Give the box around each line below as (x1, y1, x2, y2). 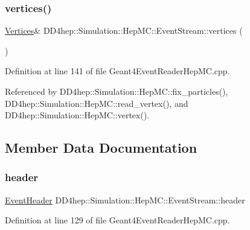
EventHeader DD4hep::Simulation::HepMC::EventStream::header (5, 193, 245, 206)
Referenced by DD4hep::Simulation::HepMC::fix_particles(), (5, 85, 228, 97)
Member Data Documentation (5, 138, 197, 157)
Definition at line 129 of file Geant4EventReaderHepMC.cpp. (5, 214, 230, 226)
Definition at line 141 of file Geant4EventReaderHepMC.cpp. (5, 65, 230, 77)
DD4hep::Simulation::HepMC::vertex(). (5, 109, 150, 121)
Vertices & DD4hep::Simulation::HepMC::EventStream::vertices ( (5, 24, 243, 37)
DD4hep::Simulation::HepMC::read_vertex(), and (5, 97, 188, 109)
